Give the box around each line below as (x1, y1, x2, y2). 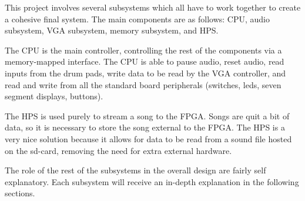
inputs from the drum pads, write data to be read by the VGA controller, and (5, 66, 286, 79)
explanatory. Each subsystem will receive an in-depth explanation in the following (5, 175, 299, 187)
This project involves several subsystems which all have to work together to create (5, 1, 301, 13)
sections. (5, 187, 35, 199)
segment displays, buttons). (5, 90, 103, 102)
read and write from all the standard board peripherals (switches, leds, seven (5, 78, 281, 91)
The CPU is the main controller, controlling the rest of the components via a (5, 43, 282, 56)
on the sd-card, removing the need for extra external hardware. (5, 144, 232, 156)
